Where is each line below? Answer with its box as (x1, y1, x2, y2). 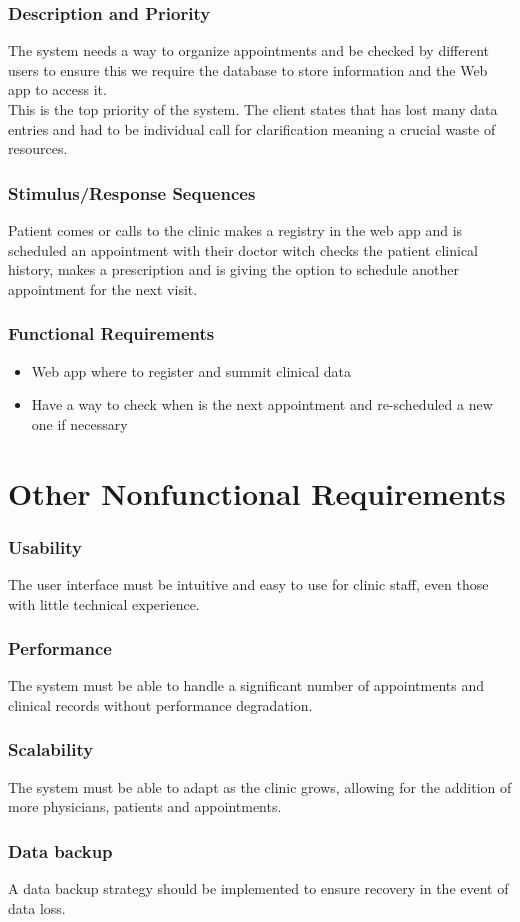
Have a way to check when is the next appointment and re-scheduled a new (31, 394, 493, 415)
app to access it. (8, 79, 107, 100)
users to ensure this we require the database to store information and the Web (8, 59, 488, 80)
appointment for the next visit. (8, 278, 198, 299)
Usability (8, 534, 82, 559)
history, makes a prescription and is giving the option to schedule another (8, 259, 459, 280)
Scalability (8, 737, 94, 762)
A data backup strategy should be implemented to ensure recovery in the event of (8, 878, 509, 899)
